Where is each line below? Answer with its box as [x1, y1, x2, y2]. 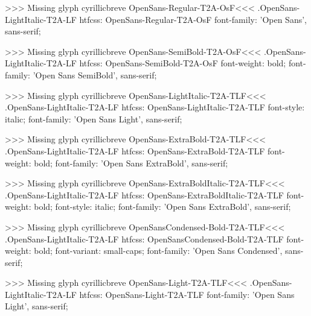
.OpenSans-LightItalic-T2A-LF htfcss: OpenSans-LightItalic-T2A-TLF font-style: [5, 101, 305, 113]
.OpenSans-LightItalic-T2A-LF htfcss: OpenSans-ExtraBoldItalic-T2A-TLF [5, 188, 284, 201]
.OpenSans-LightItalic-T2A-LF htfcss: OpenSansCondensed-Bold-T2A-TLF [5, 232, 284, 245]
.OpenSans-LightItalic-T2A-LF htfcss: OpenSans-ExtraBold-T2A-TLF [5, 144, 265, 157]
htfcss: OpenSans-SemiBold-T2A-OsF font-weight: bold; [79, 57, 286, 69]
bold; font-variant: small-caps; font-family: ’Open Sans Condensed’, [34, 244, 283, 257]
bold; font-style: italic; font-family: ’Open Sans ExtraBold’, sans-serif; [34, 200, 291, 213]
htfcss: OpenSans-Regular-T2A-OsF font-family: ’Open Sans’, [79, 13, 307, 25]
